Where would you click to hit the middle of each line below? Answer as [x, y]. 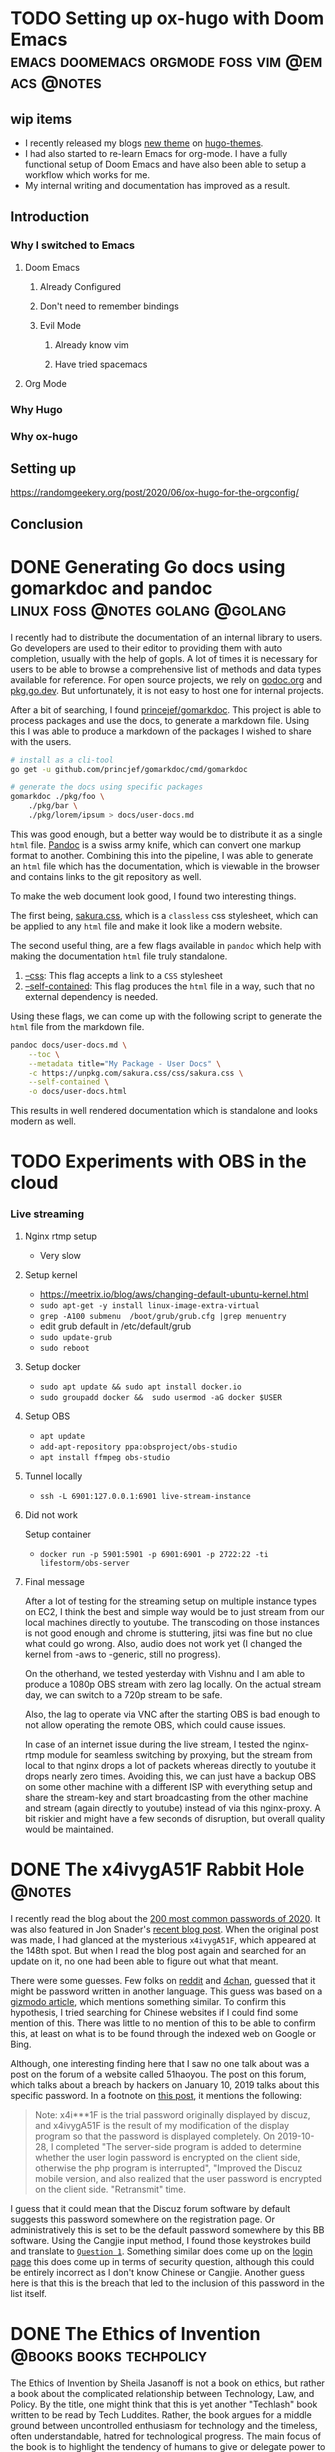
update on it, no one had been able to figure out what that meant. [144, 1961]
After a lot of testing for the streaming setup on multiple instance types [170, 1601]
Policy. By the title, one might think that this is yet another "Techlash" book [164, 2404]
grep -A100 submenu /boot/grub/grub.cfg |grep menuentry [163, 1316]
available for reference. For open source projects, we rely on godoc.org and [166, 679]
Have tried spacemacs [101, 364]
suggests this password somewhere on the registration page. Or [142, 2219]
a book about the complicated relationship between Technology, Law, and [162, 2393]
